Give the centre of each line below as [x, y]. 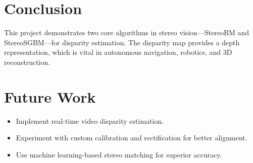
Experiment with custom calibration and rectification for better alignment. [132, 138]
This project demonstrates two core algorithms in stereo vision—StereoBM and [127, 32]
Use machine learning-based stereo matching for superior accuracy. [119, 154]
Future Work [50, 96]
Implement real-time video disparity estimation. [90, 120]
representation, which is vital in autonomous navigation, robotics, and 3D [118, 52]
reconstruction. [27, 62]
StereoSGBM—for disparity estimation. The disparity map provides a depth [122, 42]
